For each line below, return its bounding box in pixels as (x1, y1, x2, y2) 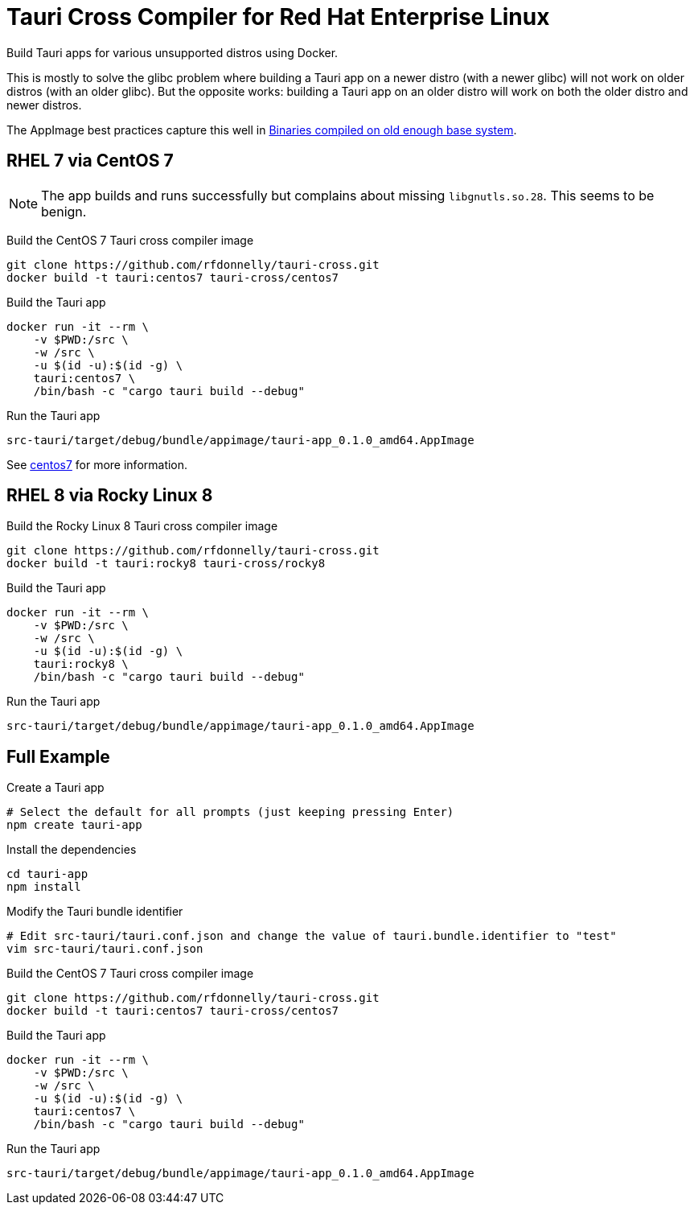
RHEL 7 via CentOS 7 (6, 150, 174, 171)
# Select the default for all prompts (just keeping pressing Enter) (6, 805, 454, 819)
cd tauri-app (6, 867, 88, 881)
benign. (41, 203, 87, 220)
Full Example (6, 746, 110, 767)
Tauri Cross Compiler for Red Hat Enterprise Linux (6, 3, 550, 31)
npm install (6, 880, 81, 894)
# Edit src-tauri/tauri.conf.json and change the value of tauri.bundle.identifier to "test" (6, 929, 617, 943)
